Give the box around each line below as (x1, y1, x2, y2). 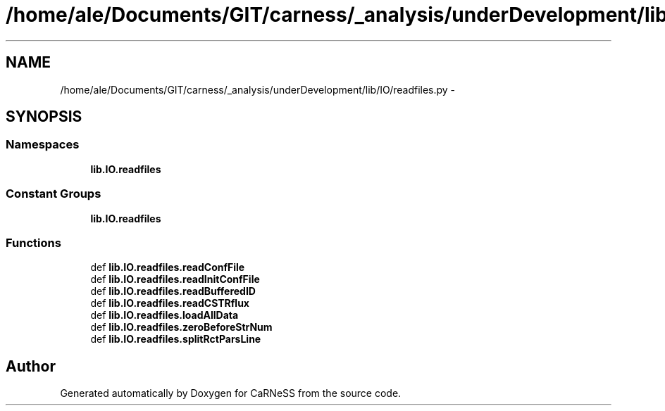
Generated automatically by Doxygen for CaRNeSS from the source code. (60, 387, 402, 400)
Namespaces (6, 137, 80, 152)
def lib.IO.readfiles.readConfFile (90, 261, 245, 274)
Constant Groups (6, 186, 101, 201)
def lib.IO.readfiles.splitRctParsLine (90, 333, 261, 346)
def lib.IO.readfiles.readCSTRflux (90, 297, 249, 310)
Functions (6, 235, 61, 250)
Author (6, 357, 56, 375)
